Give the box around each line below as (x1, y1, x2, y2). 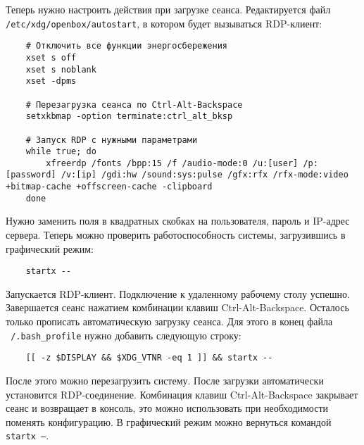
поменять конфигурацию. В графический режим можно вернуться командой (6, 414, 332, 429)
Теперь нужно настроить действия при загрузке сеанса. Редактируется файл (6, 2, 331, 16)
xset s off (25, 52, 77, 63)
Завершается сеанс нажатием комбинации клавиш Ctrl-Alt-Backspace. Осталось (6, 300, 349, 315)
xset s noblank (25, 64, 96, 75)
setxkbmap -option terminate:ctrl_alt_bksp (25, 111, 233, 122)
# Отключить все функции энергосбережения (25, 41, 227, 51)
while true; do (25, 146, 96, 157)
